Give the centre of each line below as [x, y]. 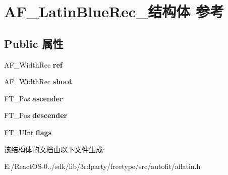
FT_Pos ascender [34, 98]
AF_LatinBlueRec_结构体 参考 [114, 11]
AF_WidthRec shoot [38, 81]
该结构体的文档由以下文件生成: [54, 149]
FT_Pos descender [36, 115]
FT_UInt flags [28, 132]
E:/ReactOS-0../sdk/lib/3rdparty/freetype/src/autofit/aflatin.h [102, 166]
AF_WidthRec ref [33, 64]
